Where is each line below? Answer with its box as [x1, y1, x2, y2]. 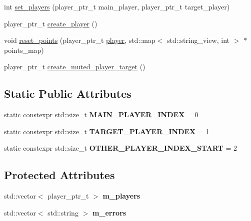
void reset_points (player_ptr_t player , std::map [4, 35, 155, 45]
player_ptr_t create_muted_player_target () [4, 61, 145, 72]
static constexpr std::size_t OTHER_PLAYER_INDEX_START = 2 [4, 143, 237, 153]
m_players [102, 191, 140, 201]
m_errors [92, 207, 126, 218]
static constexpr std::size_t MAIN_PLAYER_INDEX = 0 [4, 109, 198, 120]
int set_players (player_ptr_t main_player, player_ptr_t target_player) [4, 1, 230, 11]
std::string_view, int [166, 35, 229, 45]
